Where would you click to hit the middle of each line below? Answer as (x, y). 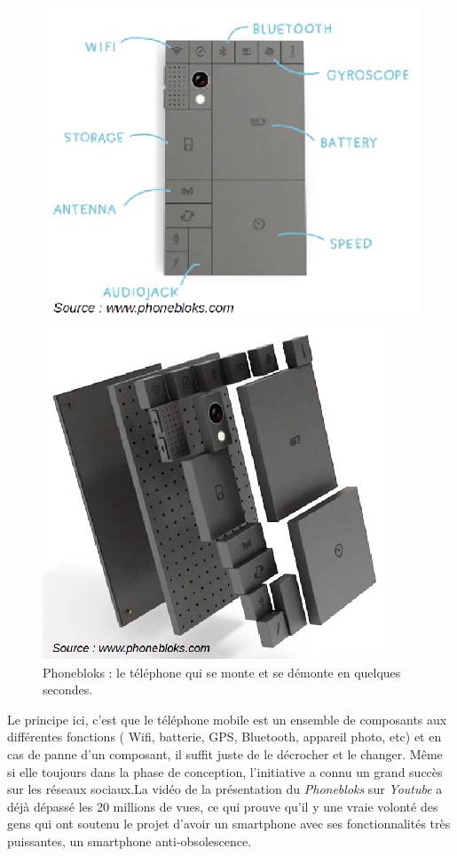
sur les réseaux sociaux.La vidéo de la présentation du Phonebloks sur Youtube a (225, 789)
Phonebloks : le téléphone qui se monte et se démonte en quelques (222, 672)
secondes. (68, 690)
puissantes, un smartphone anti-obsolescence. (130, 840)
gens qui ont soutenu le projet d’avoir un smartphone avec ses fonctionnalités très (229, 824)
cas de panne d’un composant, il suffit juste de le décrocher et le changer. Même (225, 753)
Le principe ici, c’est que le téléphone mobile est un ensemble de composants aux (227, 719)
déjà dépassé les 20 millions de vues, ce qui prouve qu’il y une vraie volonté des (223, 806)
